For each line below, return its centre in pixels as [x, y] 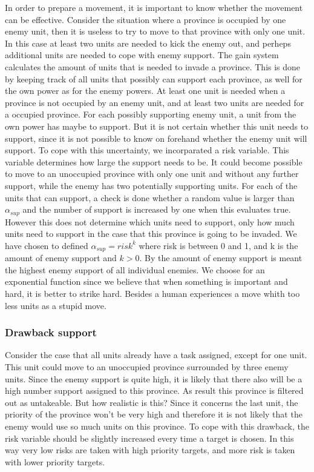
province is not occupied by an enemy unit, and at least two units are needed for [155, 102]
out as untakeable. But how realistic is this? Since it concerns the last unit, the [152, 402]
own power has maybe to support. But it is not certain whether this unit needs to [157, 126]
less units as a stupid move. [56, 305]
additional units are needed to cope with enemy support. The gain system [142, 55]
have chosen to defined [47, 245]
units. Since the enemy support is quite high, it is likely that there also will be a [154, 378]
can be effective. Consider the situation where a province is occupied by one [146, 19]
